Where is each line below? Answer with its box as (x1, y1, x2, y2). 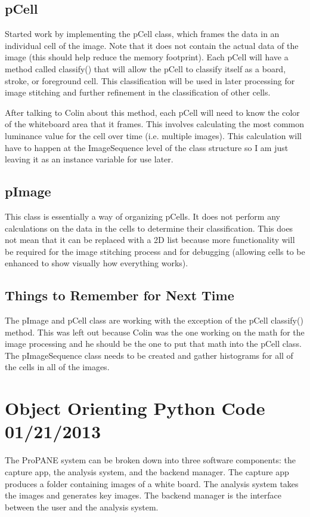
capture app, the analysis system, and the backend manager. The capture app (5, 465, 289, 478)
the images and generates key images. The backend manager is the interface (5, 489, 281, 501)
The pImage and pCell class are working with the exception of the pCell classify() (5, 314, 303, 327)
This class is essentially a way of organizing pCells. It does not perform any (5, 210, 280, 222)
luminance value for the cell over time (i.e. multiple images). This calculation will (5, 129, 302, 141)
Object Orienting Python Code (5, 396, 265, 420)
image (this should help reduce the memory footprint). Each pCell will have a (5, 51, 289, 63)
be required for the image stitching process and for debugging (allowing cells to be (5, 245, 305, 257)
